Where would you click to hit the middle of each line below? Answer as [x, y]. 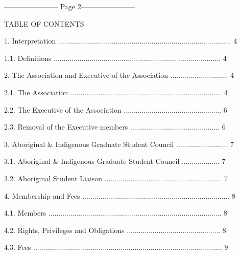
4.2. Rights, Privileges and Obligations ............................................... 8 [115, 230]
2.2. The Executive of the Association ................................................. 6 [116, 109]
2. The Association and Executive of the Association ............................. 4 [119, 75]
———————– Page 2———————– [69, 6]
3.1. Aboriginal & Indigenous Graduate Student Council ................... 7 [115, 161]
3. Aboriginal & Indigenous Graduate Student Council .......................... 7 [119, 144]
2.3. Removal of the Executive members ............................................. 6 [115, 127]
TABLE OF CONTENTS [44, 23]
